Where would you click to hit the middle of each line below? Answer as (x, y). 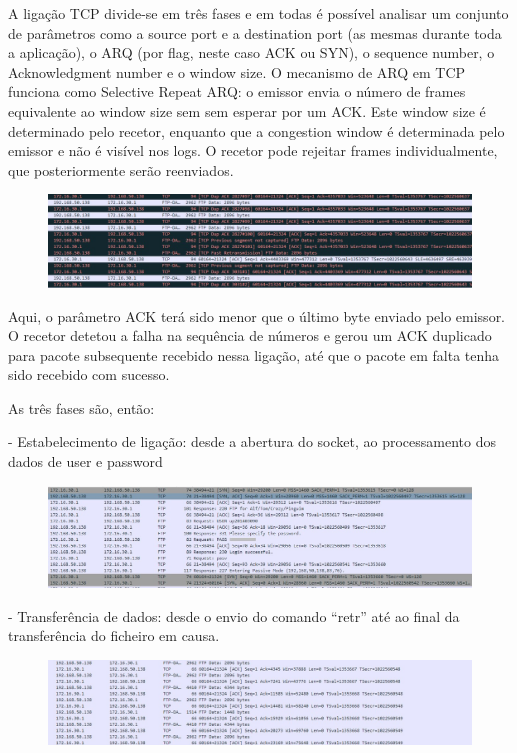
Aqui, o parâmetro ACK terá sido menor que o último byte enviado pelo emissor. (257, 315)
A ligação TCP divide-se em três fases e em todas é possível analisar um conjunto (258, 13)
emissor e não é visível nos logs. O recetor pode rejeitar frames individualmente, (253, 150)
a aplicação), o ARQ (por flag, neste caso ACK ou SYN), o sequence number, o (251, 52)
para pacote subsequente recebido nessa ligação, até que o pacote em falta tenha (254, 354)
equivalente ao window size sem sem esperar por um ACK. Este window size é (247, 110)
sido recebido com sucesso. (89, 374)
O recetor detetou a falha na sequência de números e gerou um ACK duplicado (250, 335)
